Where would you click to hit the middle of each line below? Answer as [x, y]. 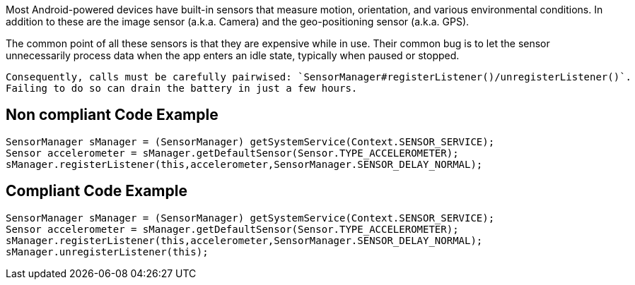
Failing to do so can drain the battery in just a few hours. [182, 88]
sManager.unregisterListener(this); [107, 251]
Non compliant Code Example [112, 115]
